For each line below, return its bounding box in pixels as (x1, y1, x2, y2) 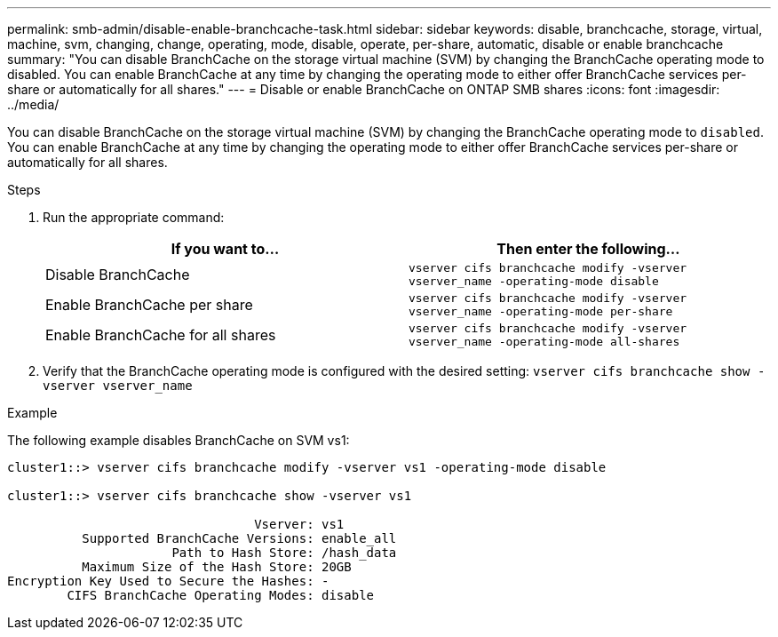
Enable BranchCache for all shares (45, 326, 276, 344)
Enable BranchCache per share (45, 296, 253, 314)
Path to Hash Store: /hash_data (171, 545, 397, 560)
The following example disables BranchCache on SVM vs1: (7, 433, 350, 448)
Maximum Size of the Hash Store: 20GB (82, 560, 352, 574)
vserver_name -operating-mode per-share (409, 305, 673, 318)
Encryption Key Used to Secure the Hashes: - (7, 574, 329, 588)
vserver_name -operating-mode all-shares (409, 335, 680, 348)
